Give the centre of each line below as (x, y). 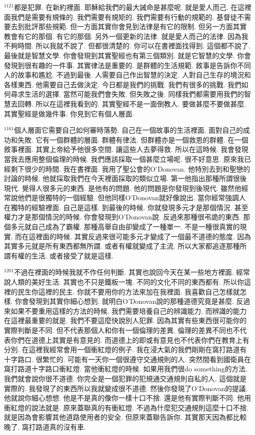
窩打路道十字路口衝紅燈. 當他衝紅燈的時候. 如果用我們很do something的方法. (126, 369)
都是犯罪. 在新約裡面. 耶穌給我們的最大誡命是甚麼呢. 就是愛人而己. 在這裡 (133, 7)
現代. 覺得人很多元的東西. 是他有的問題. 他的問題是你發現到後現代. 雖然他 (123, 188)
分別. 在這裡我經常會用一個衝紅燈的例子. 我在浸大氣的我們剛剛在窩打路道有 (126, 349)
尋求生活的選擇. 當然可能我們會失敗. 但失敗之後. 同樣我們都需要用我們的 (127, 94)
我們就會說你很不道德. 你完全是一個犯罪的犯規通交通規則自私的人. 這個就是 (126, 378)
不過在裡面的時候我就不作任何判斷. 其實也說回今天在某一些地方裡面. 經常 (132, 272)
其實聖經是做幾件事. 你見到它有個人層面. (69, 113)
